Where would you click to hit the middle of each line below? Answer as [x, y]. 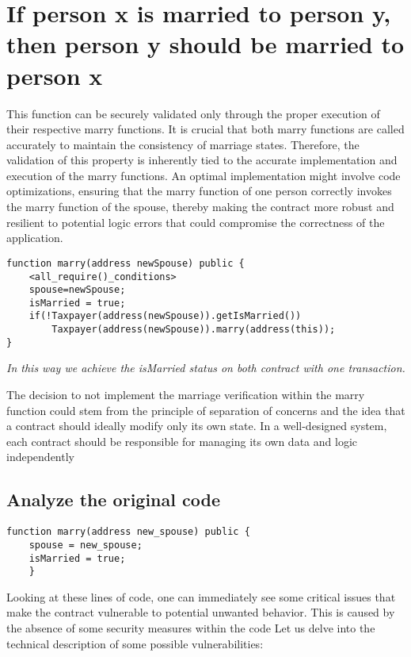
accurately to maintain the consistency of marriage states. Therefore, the [183, 144]
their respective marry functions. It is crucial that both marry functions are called [205, 129]
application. [35, 238]
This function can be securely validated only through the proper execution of [193, 113]
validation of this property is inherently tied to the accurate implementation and [202, 160]
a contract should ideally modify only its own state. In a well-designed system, [197, 426]
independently [40, 457]
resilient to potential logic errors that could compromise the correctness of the [196, 222]
